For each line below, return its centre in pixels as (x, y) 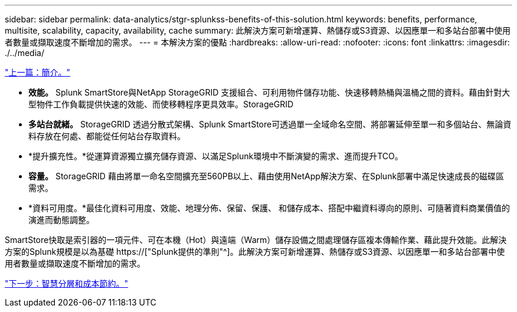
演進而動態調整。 (61, 220)
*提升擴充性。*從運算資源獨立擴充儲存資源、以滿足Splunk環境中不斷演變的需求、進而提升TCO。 (216, 156)
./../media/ (24, 53)
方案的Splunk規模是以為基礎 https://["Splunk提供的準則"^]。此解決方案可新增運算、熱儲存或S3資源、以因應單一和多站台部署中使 (255, 252)
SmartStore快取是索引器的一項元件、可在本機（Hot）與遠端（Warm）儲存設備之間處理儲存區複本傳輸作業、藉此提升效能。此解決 (256, 240)
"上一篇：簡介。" (38, 72)
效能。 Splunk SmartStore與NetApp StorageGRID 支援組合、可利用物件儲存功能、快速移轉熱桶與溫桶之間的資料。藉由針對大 (269, 92)
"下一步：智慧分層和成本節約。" (67, 283)
